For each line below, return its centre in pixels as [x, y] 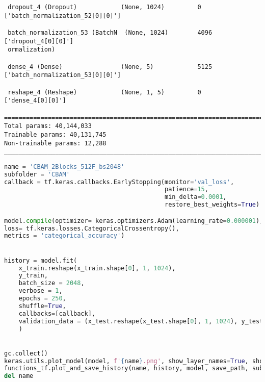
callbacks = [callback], [57, 313]
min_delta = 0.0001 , [195, 197]
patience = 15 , [186, 189]
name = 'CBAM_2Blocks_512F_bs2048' [64, 167]
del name [19, 376]
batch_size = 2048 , [51, 283]
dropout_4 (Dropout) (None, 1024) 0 [104, 7]
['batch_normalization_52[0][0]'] [63, 16]
